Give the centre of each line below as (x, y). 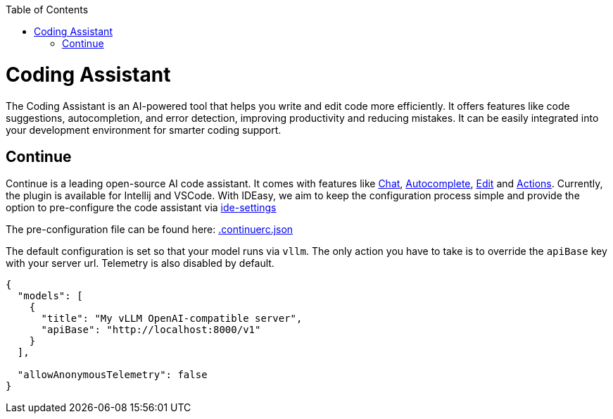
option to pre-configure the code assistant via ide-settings (141, 208)
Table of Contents (47, 10)
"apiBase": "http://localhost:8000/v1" (151, 330)
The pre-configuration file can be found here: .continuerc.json (150, 230)
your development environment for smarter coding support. (144, 130)
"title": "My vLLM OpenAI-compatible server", (172, 319)
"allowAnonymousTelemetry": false (112, 375)
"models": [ (50, 296)
